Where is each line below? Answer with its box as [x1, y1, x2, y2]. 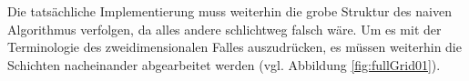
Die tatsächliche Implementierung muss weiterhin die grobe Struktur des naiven [7, 2, 452, 20]
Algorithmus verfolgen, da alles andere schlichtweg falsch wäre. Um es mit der [7, 19, 442, 38]
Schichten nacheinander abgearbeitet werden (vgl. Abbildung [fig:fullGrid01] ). [7, 55, 441, 74]
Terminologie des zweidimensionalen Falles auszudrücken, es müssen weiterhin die [7, 37, 462, 56]
